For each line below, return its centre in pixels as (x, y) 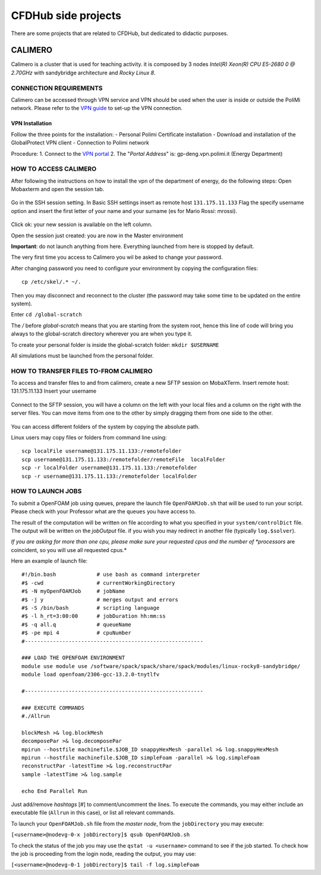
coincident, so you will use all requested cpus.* (69, 550)
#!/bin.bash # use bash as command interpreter (111, 575)
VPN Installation (32, 123)
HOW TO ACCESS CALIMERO (54, 169)
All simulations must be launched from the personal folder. (82, 355)
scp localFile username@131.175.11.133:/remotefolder (101, 451)
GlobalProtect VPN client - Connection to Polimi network (80, 143)
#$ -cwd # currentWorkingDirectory (98, 583)
